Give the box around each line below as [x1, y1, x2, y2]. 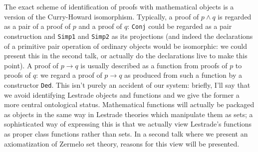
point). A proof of [4, 60, 58, 70]
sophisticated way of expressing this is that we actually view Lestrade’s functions [4, 119, 252, 129]
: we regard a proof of [36, 70, 102, 80]
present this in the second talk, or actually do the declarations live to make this [4, 50, 248, 61]
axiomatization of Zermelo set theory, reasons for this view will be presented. [4, 138, 240, 149]
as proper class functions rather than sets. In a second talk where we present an [4, 128, 248, 139]
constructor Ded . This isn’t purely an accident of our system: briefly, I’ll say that [4, 79, 251, 90]
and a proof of [78, 21, 122, 31]
